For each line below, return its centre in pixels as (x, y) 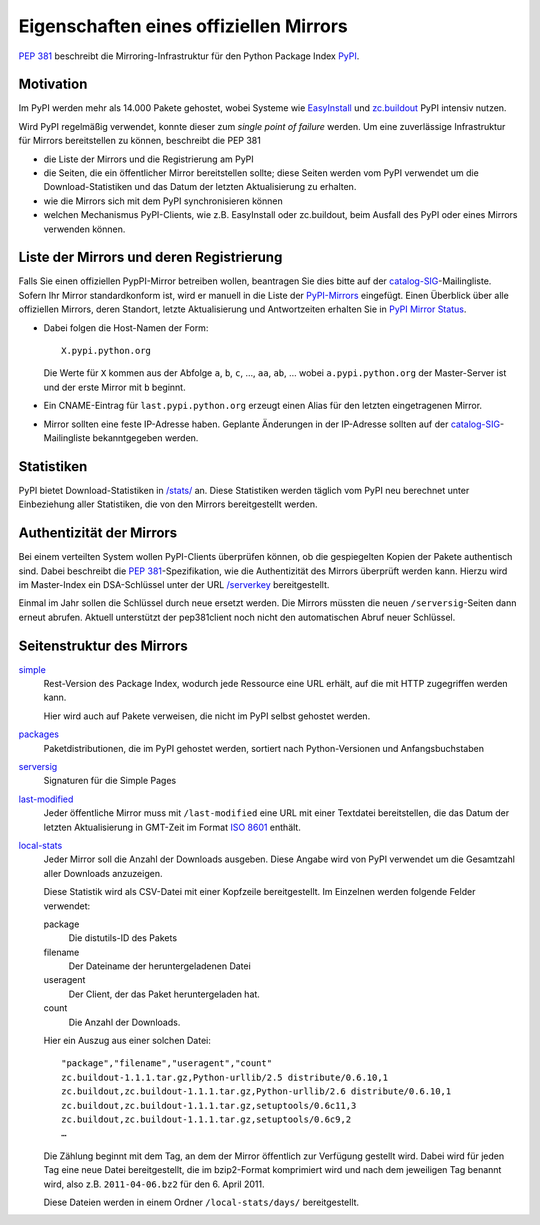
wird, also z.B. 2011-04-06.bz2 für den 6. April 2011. (154, 1184)
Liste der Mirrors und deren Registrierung (150, 257)
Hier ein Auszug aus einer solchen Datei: (127, 1041)
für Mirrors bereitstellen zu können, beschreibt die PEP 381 (140, 141)
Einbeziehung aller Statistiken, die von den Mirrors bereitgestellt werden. (168, 504)
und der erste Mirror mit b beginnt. (114, 387)
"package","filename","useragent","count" (167, 1063)
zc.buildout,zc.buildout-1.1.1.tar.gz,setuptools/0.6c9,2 (206, 1119)
